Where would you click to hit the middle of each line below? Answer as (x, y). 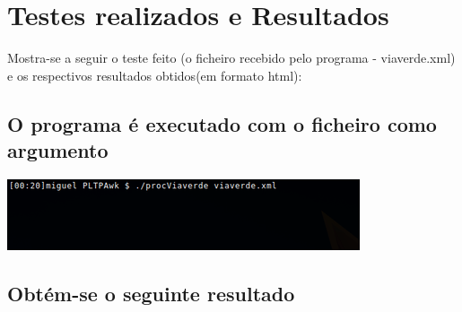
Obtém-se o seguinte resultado (151, 293)
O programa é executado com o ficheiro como (222, 123)
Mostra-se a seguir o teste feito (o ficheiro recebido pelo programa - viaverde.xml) (231, 58)
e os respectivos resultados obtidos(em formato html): (155, 75)
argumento (58, 150)
